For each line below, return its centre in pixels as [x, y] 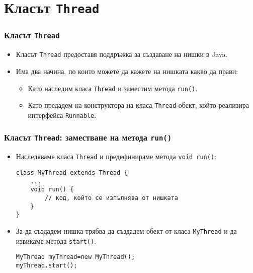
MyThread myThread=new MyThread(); [75, 257]
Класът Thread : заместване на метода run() [88, 137]
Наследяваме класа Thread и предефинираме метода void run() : [116, 156]
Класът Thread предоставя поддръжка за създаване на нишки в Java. [122, 54]
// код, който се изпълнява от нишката [111, 198]
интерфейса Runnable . [62, 115]
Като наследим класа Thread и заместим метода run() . [113, 88]
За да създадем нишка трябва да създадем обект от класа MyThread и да [126, 230]
